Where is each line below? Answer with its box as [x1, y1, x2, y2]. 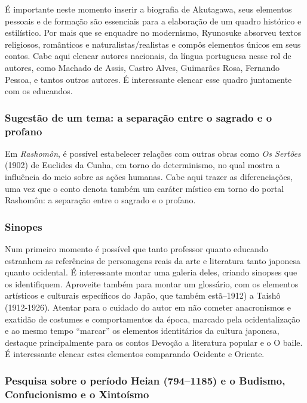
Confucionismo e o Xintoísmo [5, 386, 149, 401]
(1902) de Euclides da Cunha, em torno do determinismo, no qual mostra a [5, 159, 280, 171]
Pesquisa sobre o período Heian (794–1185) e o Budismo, [5, 373, 285, 387]
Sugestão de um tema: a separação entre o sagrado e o [5, 110, 272, 125]
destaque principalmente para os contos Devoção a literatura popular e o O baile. [5, 336, 303, 348]
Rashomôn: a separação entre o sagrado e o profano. [5, 194, 196, 206]
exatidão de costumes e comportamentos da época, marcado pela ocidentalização [5, 312, 300, 325]
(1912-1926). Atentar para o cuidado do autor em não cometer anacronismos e [5, 301, 291, 314]
